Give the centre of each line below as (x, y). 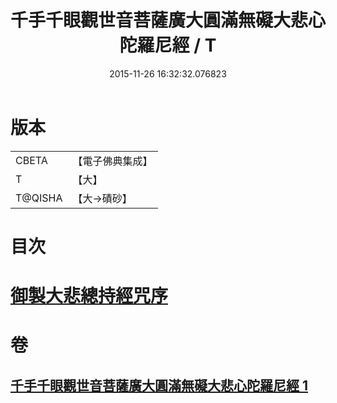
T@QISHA (39, 198)
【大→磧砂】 (102, 198)
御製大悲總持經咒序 (89, 296)
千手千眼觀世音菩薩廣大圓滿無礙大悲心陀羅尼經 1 (159, 385)
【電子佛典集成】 (112, 161)
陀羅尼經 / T (168, 45)
